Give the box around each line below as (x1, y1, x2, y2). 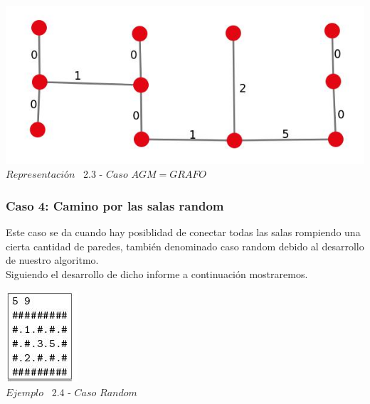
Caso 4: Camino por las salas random (6, 196, 224, 214)
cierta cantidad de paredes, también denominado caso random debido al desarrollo (6, 238, 364, 253)
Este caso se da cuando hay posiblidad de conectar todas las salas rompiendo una (6, 225, 361, 240)
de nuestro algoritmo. (6, 253, 99, 267)
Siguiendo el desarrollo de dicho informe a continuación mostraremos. (6, 266, 308, 281)
